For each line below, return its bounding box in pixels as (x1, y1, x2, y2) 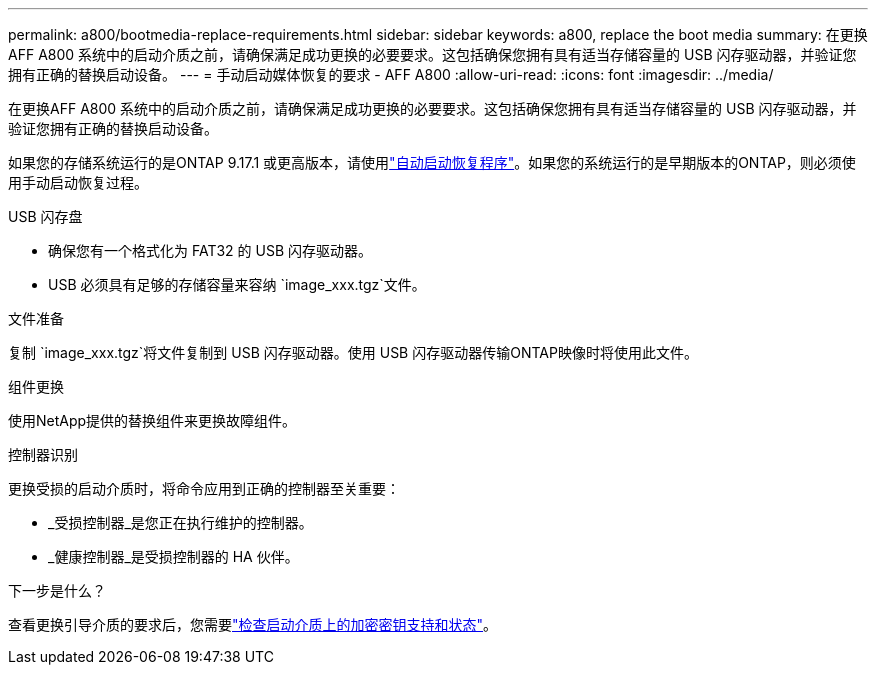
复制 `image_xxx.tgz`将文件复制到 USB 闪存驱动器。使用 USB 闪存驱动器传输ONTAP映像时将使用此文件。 (8, 344, 698, 361)
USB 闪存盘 (8, 208, 83, 225)
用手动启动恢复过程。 (8, 174, 148, 191)
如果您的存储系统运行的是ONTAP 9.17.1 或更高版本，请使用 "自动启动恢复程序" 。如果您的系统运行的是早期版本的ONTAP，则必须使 (8, 154, 856, 171)
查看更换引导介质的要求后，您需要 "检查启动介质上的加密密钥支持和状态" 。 (8, 616, 498, 633)
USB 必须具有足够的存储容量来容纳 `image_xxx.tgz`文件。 (48, 276, 426, 293)
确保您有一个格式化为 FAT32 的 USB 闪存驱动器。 (48, 242, 372, 259)
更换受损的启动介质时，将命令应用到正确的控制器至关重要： (8, 480, 400, 497)
